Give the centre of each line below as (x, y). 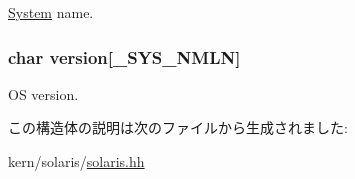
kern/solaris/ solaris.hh (76, 161)
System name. (51, 12)
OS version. (43, 93)
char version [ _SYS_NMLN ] (124, 56)
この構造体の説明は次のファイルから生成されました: (178, 127)
